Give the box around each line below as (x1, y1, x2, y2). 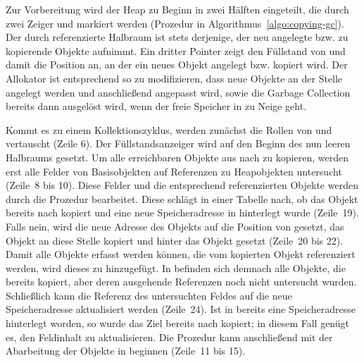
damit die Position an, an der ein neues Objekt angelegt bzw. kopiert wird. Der (6, 57, 348, 72)
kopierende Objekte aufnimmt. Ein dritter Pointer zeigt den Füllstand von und (6, 43, 346, 58)
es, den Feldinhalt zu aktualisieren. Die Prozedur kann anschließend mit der (6, 329, 333, 344)
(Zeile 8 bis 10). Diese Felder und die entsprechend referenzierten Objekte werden (6, 178, 358, 192)
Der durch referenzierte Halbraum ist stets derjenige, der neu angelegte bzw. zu (6, 30, 349, 44)
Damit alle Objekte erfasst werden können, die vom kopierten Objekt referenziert (6, 247, 356, 262)
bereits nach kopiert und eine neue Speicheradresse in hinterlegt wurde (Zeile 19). (6, 205, 359, 220)
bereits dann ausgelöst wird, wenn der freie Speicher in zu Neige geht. (6, 99, 307, 113)
